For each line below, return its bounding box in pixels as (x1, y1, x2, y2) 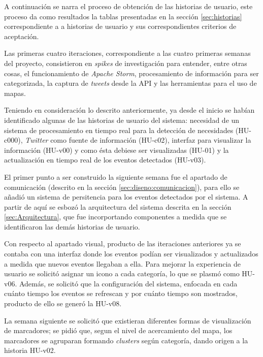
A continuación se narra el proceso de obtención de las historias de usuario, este (4, 1, 253, 11)
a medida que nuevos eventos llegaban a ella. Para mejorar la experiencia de (4, 258, 241, 269)
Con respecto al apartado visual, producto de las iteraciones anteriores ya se (4, 238, 241, 249)
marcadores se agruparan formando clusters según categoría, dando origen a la (4, 335, 248, 345)
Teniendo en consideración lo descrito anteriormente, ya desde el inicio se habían (4, 105, 255, 115)
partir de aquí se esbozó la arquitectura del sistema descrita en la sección (4, 201, 232, 212)
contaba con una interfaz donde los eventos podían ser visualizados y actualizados (4, 248, 258, 259)
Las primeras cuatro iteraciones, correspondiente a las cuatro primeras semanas (4, 48, 251, 58)
